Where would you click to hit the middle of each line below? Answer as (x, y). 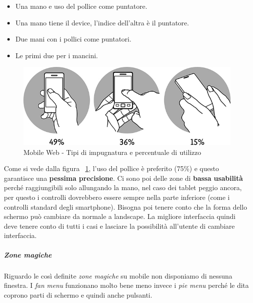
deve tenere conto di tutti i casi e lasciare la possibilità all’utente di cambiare (119, 226)
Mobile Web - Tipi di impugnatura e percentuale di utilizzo (112, 152)
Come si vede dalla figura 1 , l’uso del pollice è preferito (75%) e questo (112, 168)
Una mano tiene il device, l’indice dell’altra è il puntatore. (102, 22)
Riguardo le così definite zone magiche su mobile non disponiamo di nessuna (118, 275)
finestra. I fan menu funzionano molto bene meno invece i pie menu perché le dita (126, 285)
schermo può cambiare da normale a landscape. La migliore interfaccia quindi (120, 216)
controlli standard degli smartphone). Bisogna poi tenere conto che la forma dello (126, 206)
